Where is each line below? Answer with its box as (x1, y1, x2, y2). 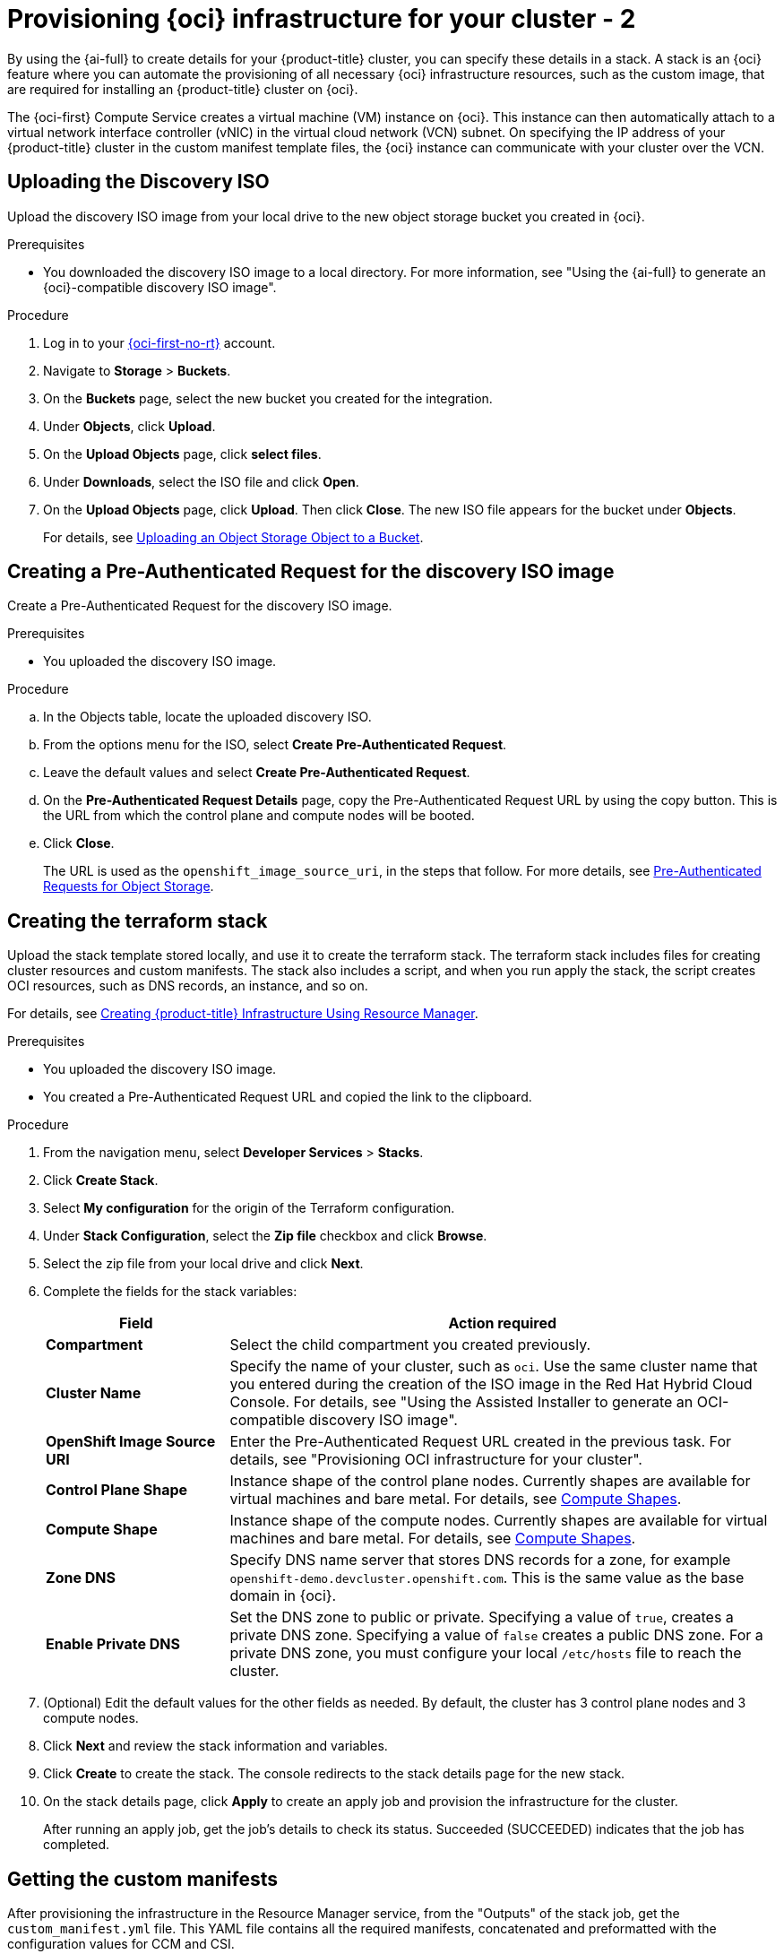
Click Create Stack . (43, 1172, 159, 1189)
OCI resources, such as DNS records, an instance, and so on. (7, 978, 368, 994)
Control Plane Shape (46, 1481, 188, 1500)
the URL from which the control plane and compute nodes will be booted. (43, 808, 475, 824)
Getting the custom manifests (7, 1867, 279, 1890)
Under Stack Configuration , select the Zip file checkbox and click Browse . (43, 1228, 487, 1244)
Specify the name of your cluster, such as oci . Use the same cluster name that (229, 1357, 758, 1376)
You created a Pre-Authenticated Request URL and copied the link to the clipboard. (43, 1089, 532, 1105)
